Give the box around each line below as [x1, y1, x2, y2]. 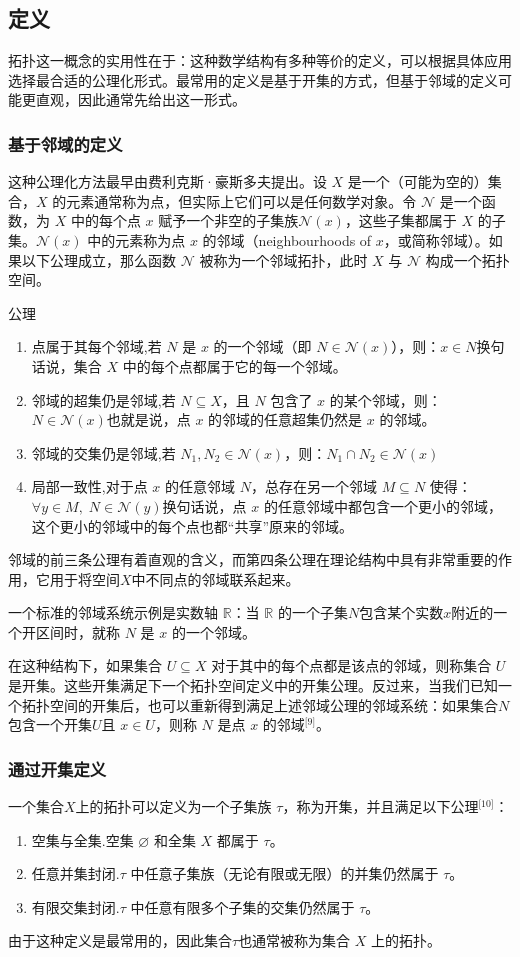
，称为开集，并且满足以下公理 [282, 796, 479, 817]
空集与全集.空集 [31, 829, 134, 850]
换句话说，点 [162, 495, 247, 516]
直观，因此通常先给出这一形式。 [35, 89, 246, 110]
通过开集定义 [8, 756, 107, 781]
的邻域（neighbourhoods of [202, 229, 372, 250]
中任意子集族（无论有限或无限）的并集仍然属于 [130, 863, 439, 884]
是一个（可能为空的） [347, 171, 488, 192]
